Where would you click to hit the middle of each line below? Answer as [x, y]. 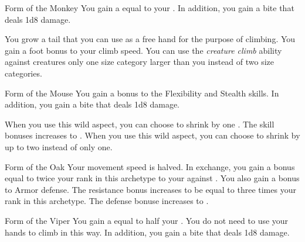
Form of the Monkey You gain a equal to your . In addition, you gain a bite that [150, 8]
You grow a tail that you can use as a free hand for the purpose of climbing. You [150, 39]
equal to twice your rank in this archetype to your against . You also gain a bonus [152, 178]
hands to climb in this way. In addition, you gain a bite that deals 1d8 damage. [147, 232]
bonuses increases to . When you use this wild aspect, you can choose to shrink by [152, 135]
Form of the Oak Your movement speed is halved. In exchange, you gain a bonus [150, 166]
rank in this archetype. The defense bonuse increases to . [107, 201]
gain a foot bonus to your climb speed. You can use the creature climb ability [143, 50]
